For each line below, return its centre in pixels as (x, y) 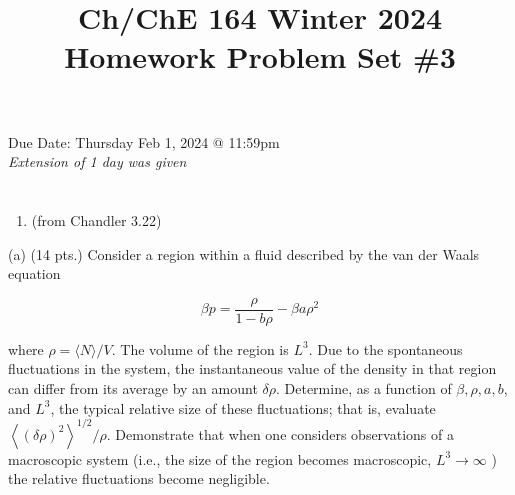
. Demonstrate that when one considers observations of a (280, 433)
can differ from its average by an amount (133, 387)
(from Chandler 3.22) (96, 219)
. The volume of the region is (200, 348)
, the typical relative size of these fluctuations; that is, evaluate (243, 407)
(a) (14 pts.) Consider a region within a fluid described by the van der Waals (244, 253)
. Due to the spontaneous (385, 348)
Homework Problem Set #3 (260, 56)
